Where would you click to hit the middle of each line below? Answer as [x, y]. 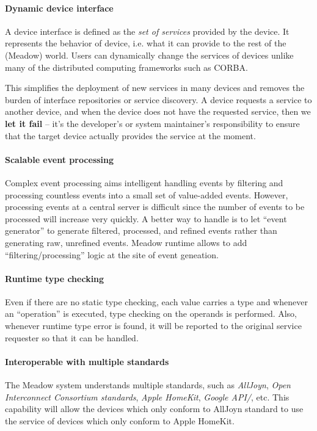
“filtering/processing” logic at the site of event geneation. [112, 254]
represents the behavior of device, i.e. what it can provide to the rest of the [146, 43]
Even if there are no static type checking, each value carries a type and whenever [156, 301]
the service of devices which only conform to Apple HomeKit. [120, 420]
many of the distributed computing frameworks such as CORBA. [126, 67]
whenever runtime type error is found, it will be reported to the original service [153, 326]
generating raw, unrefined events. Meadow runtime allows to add [126, 242]
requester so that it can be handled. [72, 337]
